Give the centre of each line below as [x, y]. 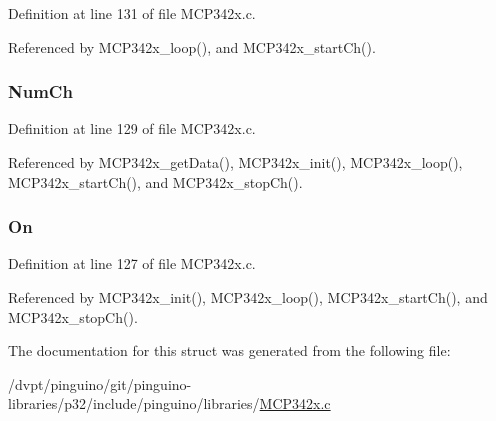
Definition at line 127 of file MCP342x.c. [132, 263]
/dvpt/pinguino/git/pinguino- [100, 383]
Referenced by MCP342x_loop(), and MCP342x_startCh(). [192, 46]
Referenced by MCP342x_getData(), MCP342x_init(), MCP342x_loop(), [235, 162]
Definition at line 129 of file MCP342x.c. [132, 128]
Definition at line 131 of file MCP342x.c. [132, 13]
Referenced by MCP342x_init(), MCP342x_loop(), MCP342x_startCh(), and [248, 297]
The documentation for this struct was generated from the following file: [229, 350]
